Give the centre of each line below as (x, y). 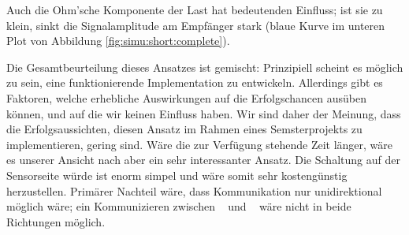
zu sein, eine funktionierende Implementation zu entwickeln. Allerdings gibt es (195, 82)
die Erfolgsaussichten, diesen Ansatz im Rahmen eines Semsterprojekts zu (184, 129)
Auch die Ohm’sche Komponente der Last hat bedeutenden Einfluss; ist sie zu (195, 9)
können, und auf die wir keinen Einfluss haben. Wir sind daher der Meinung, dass (204, 113)
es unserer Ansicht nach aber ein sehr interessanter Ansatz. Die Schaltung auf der (203, 160)
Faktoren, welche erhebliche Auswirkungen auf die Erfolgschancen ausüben (186, 97)
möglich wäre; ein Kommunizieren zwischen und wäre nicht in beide (179, 206)
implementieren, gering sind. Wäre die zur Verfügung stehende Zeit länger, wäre (200, 144)
